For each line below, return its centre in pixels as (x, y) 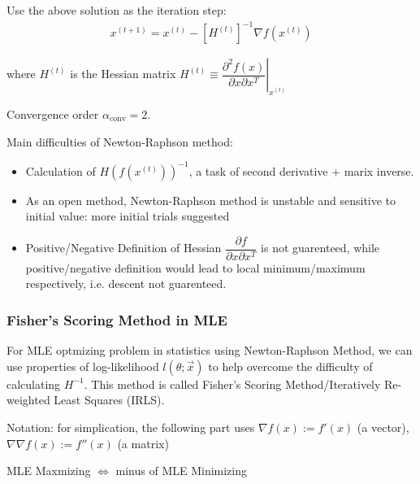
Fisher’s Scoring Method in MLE (117, 319)
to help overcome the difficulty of (290, 366)
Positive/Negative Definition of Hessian (123, 248)
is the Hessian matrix (123, 74)
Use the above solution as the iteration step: (117, 10)
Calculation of (61, 170)
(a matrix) (143, 443)
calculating (34, 384)
